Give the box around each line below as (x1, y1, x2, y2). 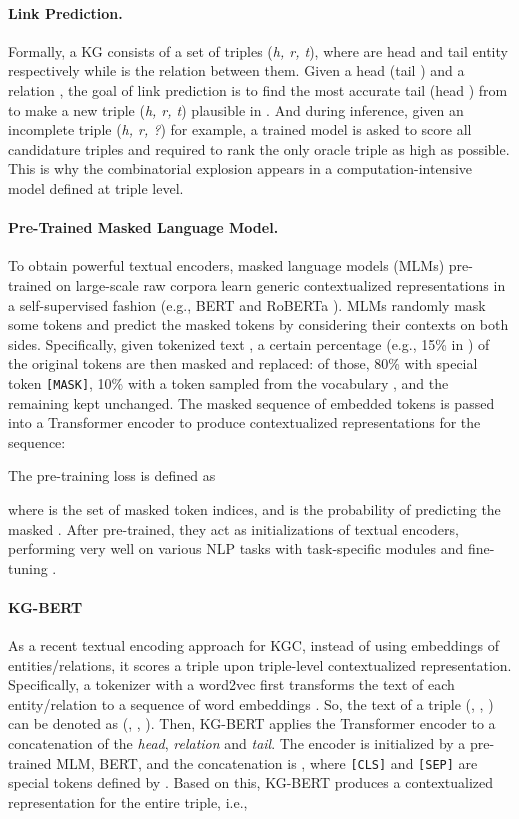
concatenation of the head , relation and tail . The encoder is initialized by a (8, 733, 466, 754)
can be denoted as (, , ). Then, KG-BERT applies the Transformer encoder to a (8, 713, 496, 734)
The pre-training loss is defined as (8, 465, 216, 486)
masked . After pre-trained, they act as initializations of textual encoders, (8, 518, 459, 539)
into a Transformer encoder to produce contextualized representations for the (8, 412, 481, 433)
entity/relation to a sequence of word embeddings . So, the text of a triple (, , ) (8, 693, 494, 714)
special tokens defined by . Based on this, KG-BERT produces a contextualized (8, 772, 494, 793)
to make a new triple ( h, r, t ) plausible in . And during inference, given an (8, 99, 464, 120)
